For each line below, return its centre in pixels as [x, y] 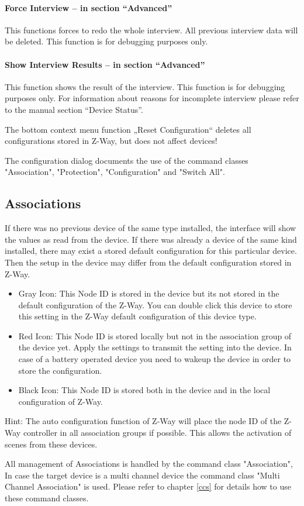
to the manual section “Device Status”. [74, 109]
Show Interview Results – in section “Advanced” [105, 64]
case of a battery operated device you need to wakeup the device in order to [155, 359]
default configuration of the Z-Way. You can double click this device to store [155, 304]
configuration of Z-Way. [61, 401]
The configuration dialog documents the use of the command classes [127, 160]
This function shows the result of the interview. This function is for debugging [145, 86]
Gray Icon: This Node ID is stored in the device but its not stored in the [149, 293]
